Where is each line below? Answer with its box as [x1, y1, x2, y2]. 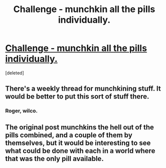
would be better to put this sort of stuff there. [5, 92, 149, 101]
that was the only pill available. [5, 154, 104, 163]
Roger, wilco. [5, 107, 38, 114]
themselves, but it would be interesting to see [5, 138, 151, 147]
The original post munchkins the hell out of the [5, 123, 154, 131]
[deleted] [5, 69, 24, 76]
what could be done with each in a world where [5, 146, 155, 155]
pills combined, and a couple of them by [5, 131, 133, 139]
